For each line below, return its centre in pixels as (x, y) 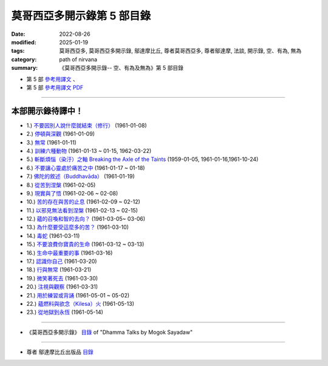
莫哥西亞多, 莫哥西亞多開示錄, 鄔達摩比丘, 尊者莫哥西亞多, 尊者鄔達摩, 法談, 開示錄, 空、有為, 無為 (180, 51)
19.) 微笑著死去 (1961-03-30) (62, 278)
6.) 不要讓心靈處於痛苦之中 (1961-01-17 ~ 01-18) (86, 168)
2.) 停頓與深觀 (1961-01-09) (61, 134)
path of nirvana (78, 59)
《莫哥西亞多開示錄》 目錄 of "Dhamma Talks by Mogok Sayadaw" (110, 332)
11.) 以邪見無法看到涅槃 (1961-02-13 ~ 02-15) (82, 210)
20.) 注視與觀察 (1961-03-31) (62, 287)
